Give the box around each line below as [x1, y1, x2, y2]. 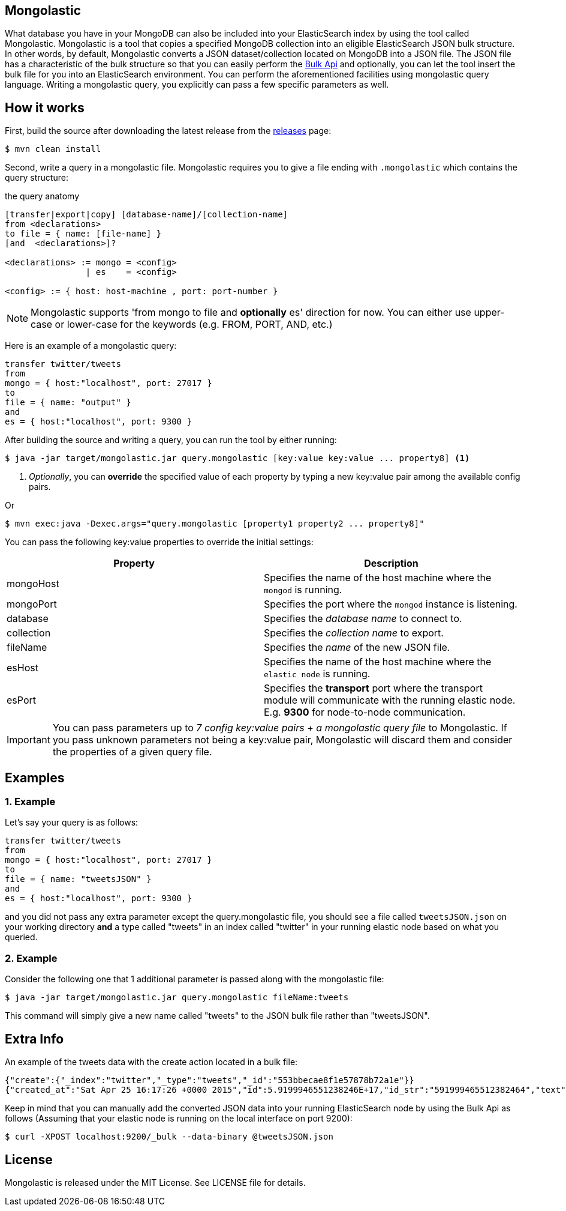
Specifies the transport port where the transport [264, 682, 483, 695]
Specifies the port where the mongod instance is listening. [264, 598, 517, 611]
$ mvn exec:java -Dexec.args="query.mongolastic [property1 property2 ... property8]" [5, 519, 424, 529]
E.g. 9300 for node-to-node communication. [264, 706, 466, 719]
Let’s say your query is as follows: [5, 817, 139, 828]
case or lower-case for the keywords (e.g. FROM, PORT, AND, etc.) [31, 318, 333, 331]
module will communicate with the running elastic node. [264, 694, 516, 707]
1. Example [5, 796, 56, 808]
